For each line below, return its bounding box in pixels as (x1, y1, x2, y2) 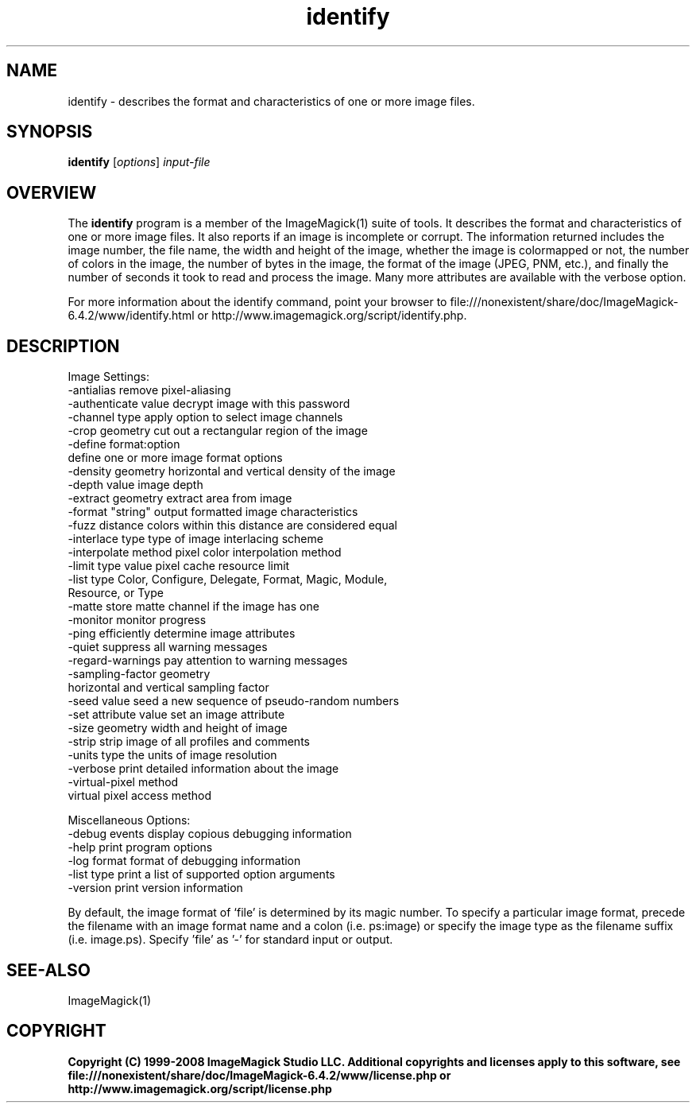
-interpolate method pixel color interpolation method (68, 545, 342, 560)
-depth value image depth (68, 478, 203, 492)
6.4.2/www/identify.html (68, 308, 195, 323)
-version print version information (68, 881, 243, 895)
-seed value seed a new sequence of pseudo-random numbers (68, 694, 400, 708)
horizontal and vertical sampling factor (68, 681, 269, 695)
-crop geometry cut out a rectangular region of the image (68, 424, 368, 438)
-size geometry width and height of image (68, 721, 288, 735)
